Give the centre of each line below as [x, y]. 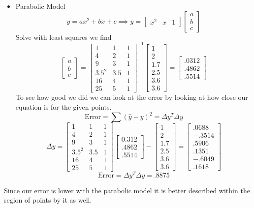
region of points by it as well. [48, 200]
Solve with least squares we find [63, 37]
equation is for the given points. [63, 106]
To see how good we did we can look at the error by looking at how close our [132, 97]
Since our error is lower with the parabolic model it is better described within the [127, 190]
